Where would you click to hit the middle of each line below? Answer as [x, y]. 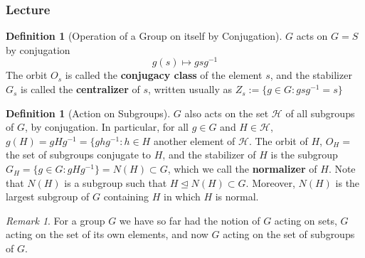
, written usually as [190, 89]
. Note [342, 169]
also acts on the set [227, 113]
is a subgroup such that [116, 182]
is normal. [237, 197]
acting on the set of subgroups [289, 234]
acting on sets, [306, 220]
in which [182, 197]
